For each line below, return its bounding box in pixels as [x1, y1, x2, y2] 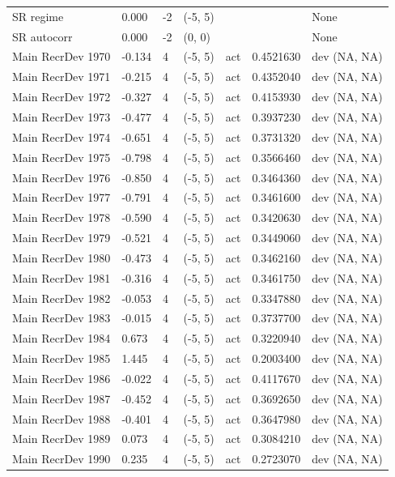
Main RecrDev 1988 [12, 410, 111, 427]
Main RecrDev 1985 [12, 350, 111, 367]
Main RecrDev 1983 [12, 309, 111, 326]
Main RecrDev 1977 [12, 189, 111, 206]
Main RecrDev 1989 [12, 430, 111, 447]
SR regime [12, 7, 64, 24]
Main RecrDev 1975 [12, 148, 111, 165]
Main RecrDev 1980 [12, 249, 111, 266]
